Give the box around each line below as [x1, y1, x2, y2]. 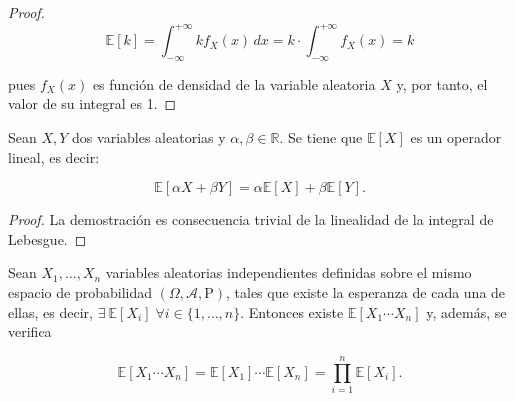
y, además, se [426, 301, 507, 322]
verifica [8, 321, 52, 342]
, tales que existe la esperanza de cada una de [226, 282, 506, 303]
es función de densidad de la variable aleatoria [92, 73, 376, 94]
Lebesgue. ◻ [8, 228, 87, 249]
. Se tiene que [279, 127, 363, 148]
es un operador [410, 127, 502, 148]
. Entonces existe [240, 301, 344, 322]
